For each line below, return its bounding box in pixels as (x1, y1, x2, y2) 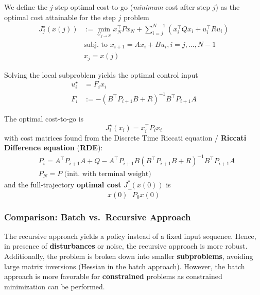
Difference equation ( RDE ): (4, 142, 103, 153)
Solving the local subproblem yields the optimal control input (4, 69, 198, 80)
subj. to (83, 41, 108, 48)
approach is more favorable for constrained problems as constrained (4, 271, 222, 282)
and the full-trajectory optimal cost (4, 179, 122, 189)
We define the (4, 2, 47, 12)
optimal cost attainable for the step (4, 11, 116, 22)
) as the (215, 2, 240, 12)
